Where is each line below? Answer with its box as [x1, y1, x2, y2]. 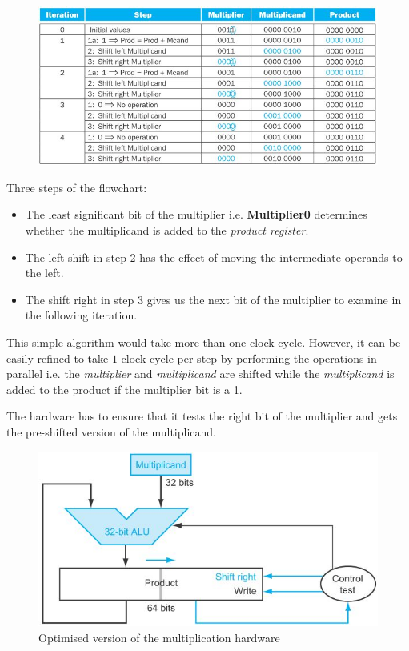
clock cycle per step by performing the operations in [121, 349, 377, 366]
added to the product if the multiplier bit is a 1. [6, 380, 243, 397]
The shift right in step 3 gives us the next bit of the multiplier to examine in [25, 291, 402, 307]
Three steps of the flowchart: [6, 179, 147, 195]
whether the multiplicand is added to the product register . [25, 221, 309, 238]
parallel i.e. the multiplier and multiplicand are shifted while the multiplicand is [6, 365, 395, 382]
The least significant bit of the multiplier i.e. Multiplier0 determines [25, 206, 367, 223]
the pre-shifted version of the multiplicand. [6, 423, 216, 440]
